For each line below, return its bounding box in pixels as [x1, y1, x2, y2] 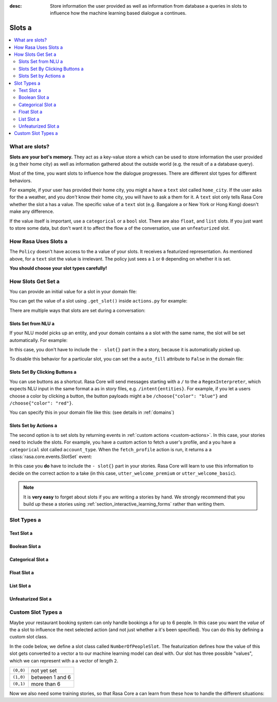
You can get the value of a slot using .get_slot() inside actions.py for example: [9, 298, 187, 304]
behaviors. [9, 177, 32, 184]
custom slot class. [9, 634, 48, 640]
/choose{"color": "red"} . [9, 400, 73, 406]
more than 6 [31, 680, 61, 687]
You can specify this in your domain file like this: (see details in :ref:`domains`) [9, 409, 174, 415]
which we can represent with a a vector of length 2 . [9, 657, 118, 664]
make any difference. [9, 208, 54, 215]
